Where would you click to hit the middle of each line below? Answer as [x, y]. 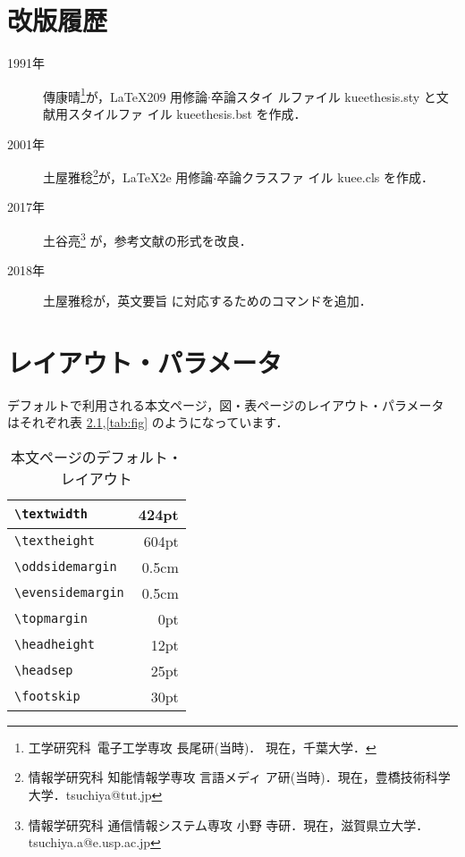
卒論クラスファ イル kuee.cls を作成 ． [325, 176]
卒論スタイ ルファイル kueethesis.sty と [323, 96]
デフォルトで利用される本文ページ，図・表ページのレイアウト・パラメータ [226, 404]
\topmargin [51, 619]
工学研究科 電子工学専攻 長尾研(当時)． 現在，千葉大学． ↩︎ [202, 747]
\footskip [47, 697]
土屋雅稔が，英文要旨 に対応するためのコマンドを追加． [207, 300]
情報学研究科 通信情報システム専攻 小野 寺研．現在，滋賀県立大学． [228, 824]
